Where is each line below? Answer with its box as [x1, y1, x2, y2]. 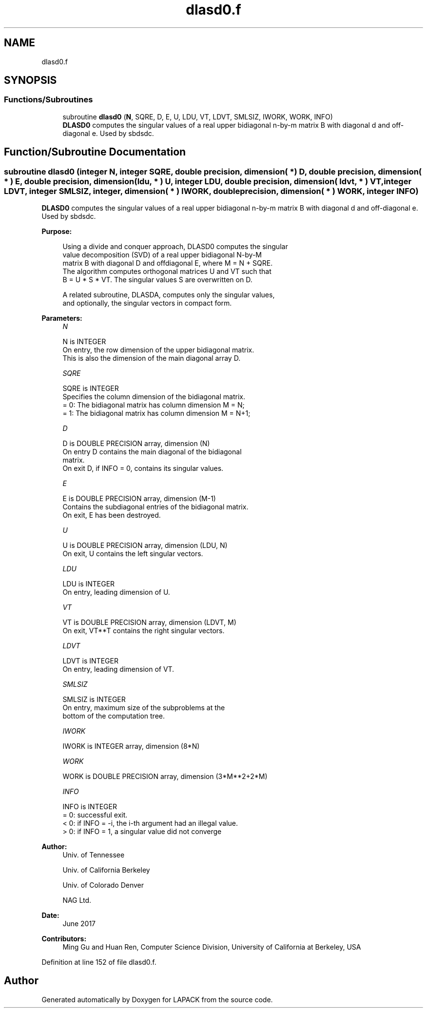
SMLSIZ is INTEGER [62, 695, 126, 704]
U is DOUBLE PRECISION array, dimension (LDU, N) [62, 541, 228, 550]
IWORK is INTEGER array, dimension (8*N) [62, 742, 200, 751]
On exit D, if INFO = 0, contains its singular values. [62, 464, 224, 473]
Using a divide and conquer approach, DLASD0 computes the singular [62, 242, 288, 251]
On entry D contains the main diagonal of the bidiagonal [62, 448, 242, 456]
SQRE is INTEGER [62, 384, 119, 393]
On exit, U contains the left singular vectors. [62, 549, 203, 558]
